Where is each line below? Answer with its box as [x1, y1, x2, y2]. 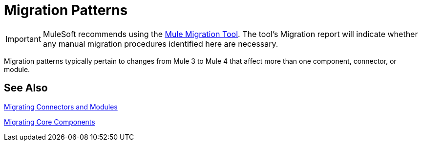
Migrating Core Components [4, 117, 95, 126]
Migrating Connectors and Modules [4, 102, 118, 111]
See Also [4, 82, 48, 94]
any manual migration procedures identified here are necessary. [42, 38, 278, 49]
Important [5, 34, 41, 44]
